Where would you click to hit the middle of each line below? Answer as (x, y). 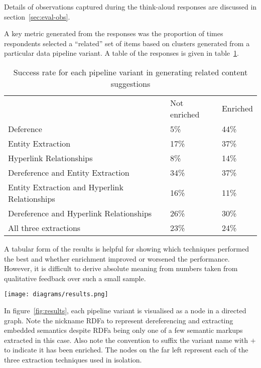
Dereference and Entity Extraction (69, 172)
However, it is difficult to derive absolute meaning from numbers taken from (121, 268)
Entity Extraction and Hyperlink (66, 187)
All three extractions (44, 227)
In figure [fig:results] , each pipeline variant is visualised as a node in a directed (125, 310)
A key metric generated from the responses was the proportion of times (114, 33)
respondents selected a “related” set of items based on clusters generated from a (127, 43)
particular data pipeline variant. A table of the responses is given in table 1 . (121, 53)
